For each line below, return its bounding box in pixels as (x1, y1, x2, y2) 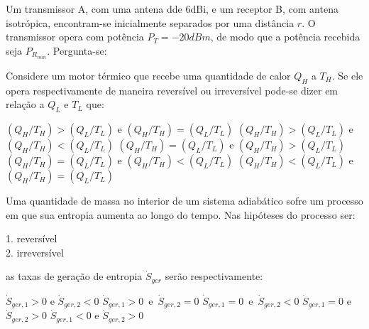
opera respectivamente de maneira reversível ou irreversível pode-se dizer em (6, 82, 338, 97)
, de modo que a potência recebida (210, 29, 360, 44)
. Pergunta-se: (47, 43, 107, 58)
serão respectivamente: (165, 269, 263, 284)
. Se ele (331, 68, 363, 82)
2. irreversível (6, 244, 64, 259)
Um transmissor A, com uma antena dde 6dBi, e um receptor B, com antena (6, 1, 338, 16)
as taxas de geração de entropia (6, 269, 143, 284)
